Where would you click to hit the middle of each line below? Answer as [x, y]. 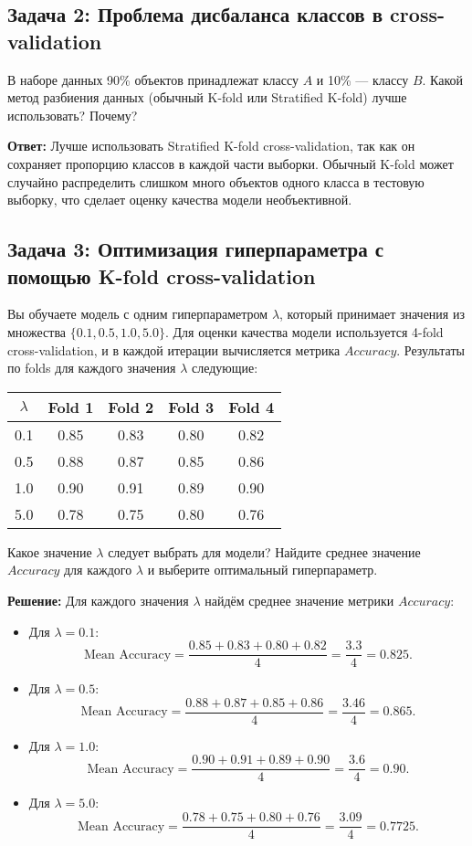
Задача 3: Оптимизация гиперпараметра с [196, 249]
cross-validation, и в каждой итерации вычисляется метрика [174, 349]
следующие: [225, 368]
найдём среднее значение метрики [299, 600]
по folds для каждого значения [92, 368]
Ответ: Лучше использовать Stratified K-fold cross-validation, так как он [211, 146]
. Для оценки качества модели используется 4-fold [304, 331]
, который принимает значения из [372, 314]
